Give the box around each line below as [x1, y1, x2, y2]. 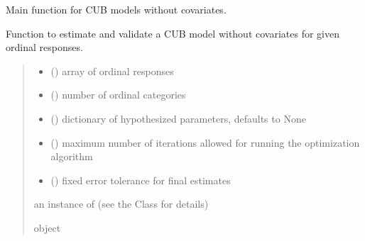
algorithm [50, 149, 93, 164]
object [33, 220, 61, 235]
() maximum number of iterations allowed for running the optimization [50, 135, 360, 150]
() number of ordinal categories [50, 87, 186, 102]
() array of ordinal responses [50, 63, 174, 78]
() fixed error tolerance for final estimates [50, 172, 231, 187]
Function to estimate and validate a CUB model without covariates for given [6, 26, 339, 40]
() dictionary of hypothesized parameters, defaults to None [50, 111, 306, 125]
